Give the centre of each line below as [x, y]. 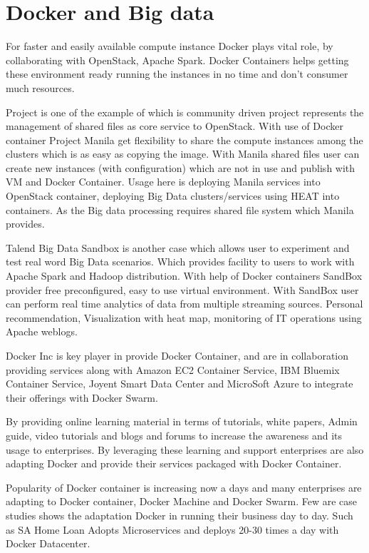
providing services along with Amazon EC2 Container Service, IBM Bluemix [173, 369]
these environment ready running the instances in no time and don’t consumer [177, 74]
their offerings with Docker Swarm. [82, 397]
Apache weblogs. [42, 331]
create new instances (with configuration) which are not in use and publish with [181, 167]
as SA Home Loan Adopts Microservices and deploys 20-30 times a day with [172, 529]
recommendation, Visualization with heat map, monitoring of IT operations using [184, 317]
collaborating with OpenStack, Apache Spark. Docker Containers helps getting [177, 60]
